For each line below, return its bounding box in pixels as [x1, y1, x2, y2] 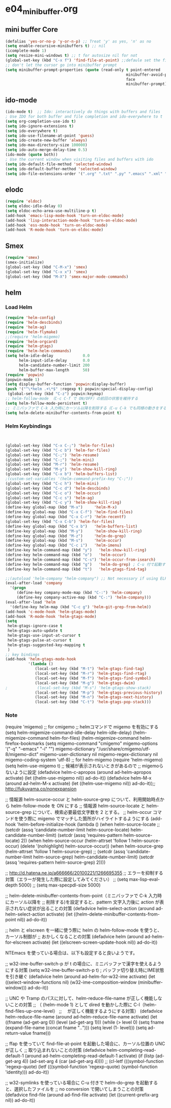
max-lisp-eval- [129, 876, 160, 882]
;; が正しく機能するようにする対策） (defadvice [59, 1008, 163, 1014]
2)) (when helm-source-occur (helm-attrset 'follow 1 [21, 837, 131, 844]
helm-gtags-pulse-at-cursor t [7, 637, 72, 642]
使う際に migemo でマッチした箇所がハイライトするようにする [18, 815, 150, 822]
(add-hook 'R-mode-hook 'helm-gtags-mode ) [5, 614, 97, 619]
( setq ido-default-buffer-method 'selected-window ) [5, 166, 117, 171]
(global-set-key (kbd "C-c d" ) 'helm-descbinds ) [5, 485, 110, 491]
